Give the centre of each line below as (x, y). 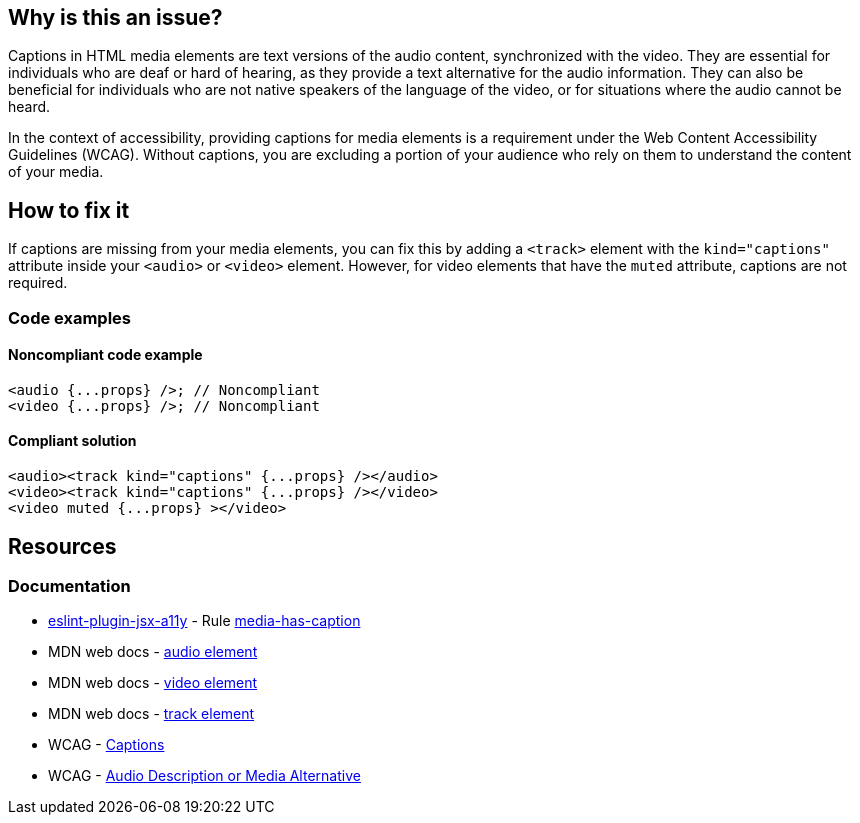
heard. (29, 107)
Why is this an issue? (115, 17)
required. (38, 283)
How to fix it (69, 210)
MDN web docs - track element (151, 714)
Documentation (69, 585)
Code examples (70, 317)
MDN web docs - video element (153, 683)
